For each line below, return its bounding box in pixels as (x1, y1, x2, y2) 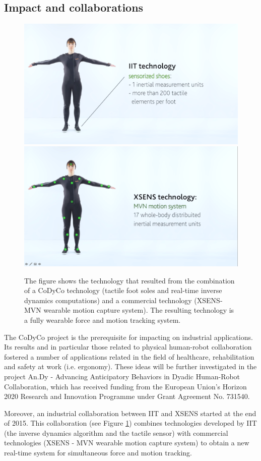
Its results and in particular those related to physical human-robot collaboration (4, 341, 252, 352)
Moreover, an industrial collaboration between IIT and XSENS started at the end (4, 408, 256, 418)
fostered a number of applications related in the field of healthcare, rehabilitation (4, 351, 254, 362)
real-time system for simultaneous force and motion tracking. (4, 447, 192, 458)
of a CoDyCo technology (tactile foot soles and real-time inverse (24, 285, 222, 296)
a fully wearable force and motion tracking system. (24, 314, 181, 325)
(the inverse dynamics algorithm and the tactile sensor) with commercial (4, 427, 228, 438)
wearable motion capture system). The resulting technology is (43, 305, 234, 315)
